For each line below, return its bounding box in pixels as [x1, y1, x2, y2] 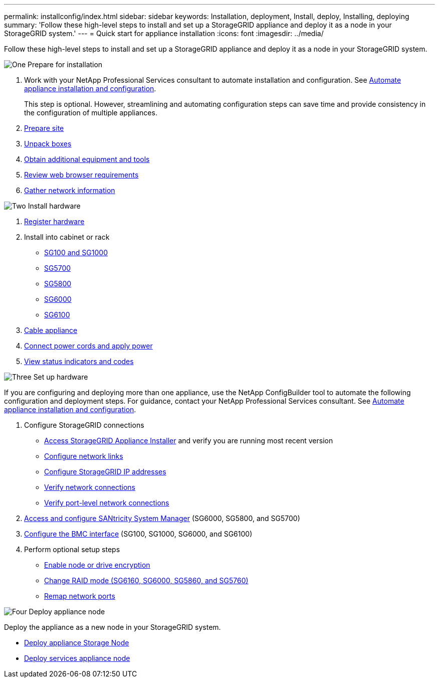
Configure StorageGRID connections [24, 421, 144, 429]
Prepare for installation [28, 60, 103, 69]
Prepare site [24, 124, 64, 132]
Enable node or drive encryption [44, 561, 150, 569]
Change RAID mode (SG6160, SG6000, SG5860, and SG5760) [44, 576, 249, 585]
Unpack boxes [24, 139, 72, 148]
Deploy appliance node [29, 607, 105, 616]
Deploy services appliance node [24, 654, 130, 662]
